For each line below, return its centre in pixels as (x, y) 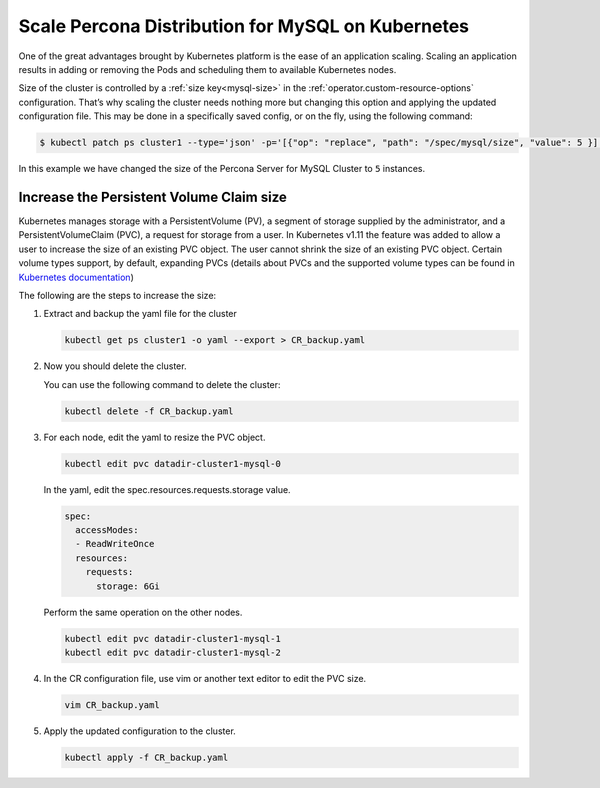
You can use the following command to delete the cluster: (162, 384)
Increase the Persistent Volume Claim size (152, 196)
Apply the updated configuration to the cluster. (140, 731)
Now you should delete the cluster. (115, 366)
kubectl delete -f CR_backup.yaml (149, 411)
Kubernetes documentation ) (76, 277)
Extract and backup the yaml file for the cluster (140, 314)
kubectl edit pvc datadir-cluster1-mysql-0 (173, 463)
